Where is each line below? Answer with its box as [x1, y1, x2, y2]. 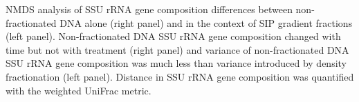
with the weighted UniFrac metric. [6, 83, 151, 97]
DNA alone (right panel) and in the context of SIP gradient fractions [59, 15, 353, 30]
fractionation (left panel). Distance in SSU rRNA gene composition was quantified [6, 69, 354, 83]
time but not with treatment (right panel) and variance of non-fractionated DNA [6, 42, 349, 57]
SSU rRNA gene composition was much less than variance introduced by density [6, 56, 347, 70]
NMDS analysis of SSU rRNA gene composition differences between [6, 2, 293, 16]
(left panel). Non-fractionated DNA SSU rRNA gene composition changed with [6, 29, 341, 43]
